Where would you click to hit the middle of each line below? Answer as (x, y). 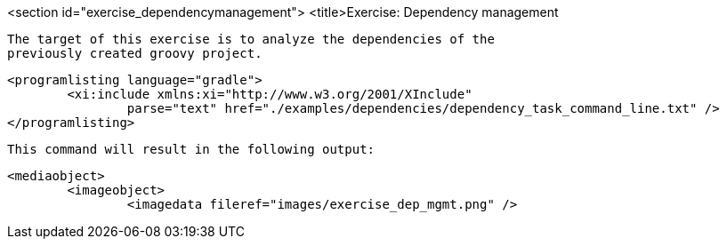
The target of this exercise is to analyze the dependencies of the (251, 39)
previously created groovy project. (135, 53)
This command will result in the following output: (191, 149)
